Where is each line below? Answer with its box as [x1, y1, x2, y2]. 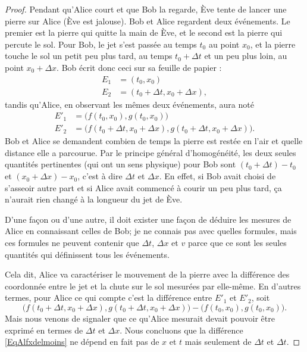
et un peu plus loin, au [204, 49, 287, 62]
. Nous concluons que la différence [120, 323, 243, 336]
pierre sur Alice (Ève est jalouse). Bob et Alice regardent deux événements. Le [5, 14, 290, 27]
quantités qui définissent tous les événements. [5, 248, 170, 260]
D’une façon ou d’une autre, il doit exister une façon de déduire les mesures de [5, 213, 292, 225]
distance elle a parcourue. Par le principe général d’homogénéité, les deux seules [5, 146, 296, 158]
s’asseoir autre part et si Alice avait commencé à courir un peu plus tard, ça [5, 181, 282, 194]
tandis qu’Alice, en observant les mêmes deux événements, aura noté [5, 98, 254, 110]
